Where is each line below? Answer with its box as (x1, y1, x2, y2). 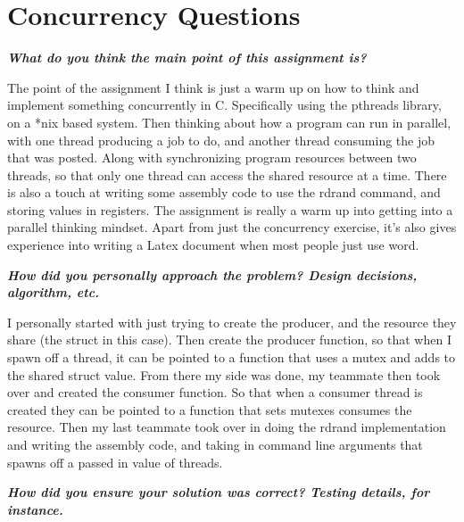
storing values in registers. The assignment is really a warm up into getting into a (7, 200, 453, 219)
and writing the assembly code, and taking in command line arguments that (7, 435, 423, 453)
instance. (7, 500, 63, 518)
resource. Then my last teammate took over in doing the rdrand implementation (7, 418, 446, 436)
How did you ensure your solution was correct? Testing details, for (7, 483, 430, 501)
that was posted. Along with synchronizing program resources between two (7, 148, 417, 167)
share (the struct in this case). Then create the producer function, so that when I (7, 330, 452, 349)
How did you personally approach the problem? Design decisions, (7, 265, 418, 284)
